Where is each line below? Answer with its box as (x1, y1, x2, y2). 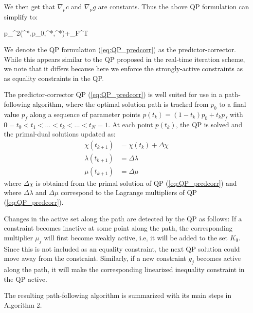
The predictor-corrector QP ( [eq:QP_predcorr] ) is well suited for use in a (4, 89, 222, 99)
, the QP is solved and (176, 119, 242, 129)
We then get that (4, 1, 55, 11)
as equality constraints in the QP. (4, 73, 104, 83)
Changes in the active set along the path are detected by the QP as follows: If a (4, 213, 242, 223)
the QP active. (4, 274, 47, 284)
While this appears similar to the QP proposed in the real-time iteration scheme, (4, 54, 245, 64)
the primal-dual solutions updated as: (4, 129, 116, 139)
